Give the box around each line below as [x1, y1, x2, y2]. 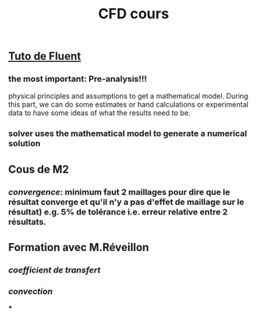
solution [8, 138, 41, 149]
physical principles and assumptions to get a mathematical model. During [8, 91, 249, 101]
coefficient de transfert [8, 265, 101, 276]
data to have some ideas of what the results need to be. [8, 108, 191, 118]
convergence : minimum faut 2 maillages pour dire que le [8, 186, 231, 197]
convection [8, 285, 53, 296]
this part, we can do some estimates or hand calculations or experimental [8, 100, 249, 110]
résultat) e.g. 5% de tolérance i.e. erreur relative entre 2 [8, 206, 228, 217]
